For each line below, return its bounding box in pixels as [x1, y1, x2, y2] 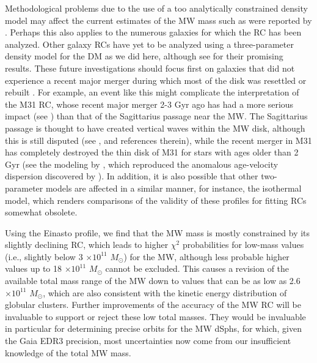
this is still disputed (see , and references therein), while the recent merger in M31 [5, 133, 312, 146]
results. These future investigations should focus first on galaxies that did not [5, 61, 295, 74]
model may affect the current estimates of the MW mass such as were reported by [5, 13, 312, 26]
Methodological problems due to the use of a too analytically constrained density [5, 2, 308, 14]
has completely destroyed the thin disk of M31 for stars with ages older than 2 [5, 146, 299, 159]
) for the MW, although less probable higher [123, 250, 290, 263]
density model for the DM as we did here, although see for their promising [5, 50, 283, 62]
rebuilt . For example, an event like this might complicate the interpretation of [5, 86, 299, 99]
